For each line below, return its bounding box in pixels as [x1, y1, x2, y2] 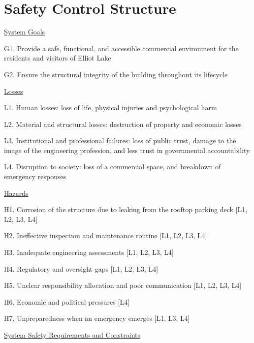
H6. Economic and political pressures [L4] [4, 296, 130, 307]
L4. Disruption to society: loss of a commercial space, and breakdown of [4, 161, 221, 172]
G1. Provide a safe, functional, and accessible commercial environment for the [4, 43, 239, 53]
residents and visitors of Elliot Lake [4, 53, 111, 63]
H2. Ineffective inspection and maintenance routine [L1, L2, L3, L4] [4, 230, 207, 241]
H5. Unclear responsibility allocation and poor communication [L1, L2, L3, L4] [4, 280, 242, 290]
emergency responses [4, 171, 66, 182]
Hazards [4, 187, 29, 198]
